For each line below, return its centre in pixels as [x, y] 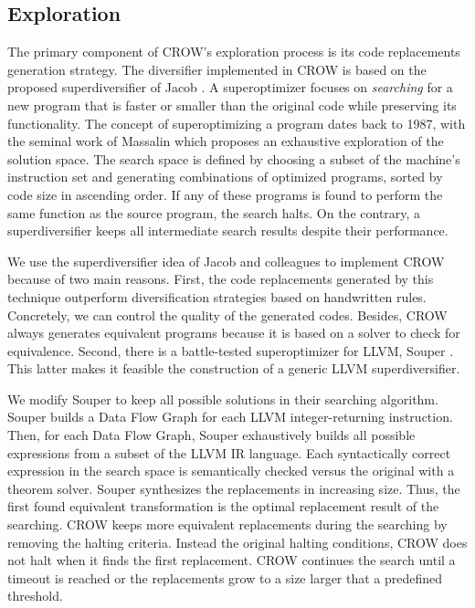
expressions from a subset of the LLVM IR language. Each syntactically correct [229, 452]
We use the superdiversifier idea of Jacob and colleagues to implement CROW [226, 261]
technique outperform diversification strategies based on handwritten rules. [217, 296]
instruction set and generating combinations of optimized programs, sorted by [225, 177]
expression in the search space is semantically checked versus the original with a [231, 471]
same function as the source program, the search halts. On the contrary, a [214, 212]
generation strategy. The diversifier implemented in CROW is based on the [217, 69]
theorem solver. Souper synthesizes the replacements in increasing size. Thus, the [234, 488]
